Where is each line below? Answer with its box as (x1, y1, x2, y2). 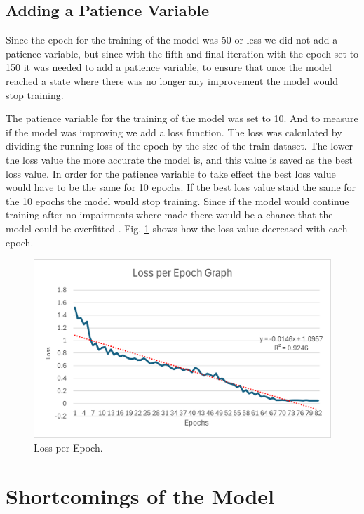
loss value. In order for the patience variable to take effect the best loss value (6, 166, 336, 180)
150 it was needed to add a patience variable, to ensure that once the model (6, 60, 332, 74)
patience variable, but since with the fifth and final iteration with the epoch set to (6, 46, 359, 60)
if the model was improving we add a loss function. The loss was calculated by (6, 124, 342, 139)
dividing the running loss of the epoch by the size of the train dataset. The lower (6, 138, 353, 153)
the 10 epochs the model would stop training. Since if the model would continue (6, 193, 349, 208)
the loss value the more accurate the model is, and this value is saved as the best (6, 152, 353, 166)
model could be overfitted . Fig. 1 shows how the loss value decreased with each (6, 220, 348, 235)
